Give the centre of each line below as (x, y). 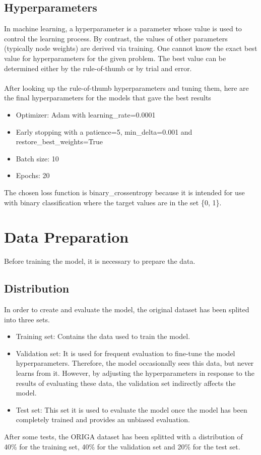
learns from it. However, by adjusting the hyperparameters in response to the (135, 373)
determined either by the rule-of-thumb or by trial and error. (98, 68)
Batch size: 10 (37, 158)
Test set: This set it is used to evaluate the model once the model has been (132, 409)
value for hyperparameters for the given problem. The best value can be (115, 58)
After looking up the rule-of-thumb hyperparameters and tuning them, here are (126, 88)
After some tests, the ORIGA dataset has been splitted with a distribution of (123, 436)
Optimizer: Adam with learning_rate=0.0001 (86, 114)
